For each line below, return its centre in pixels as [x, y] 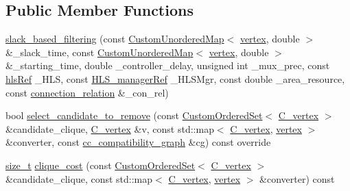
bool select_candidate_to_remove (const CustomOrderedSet [134, 115]
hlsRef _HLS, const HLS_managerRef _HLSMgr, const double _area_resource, [175, 78]
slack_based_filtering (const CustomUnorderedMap [115, 39]
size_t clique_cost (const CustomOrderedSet [101, 165]
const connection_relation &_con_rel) [87, 92]
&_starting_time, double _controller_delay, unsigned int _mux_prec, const [168, 65]
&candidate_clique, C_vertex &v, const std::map [110, 128]
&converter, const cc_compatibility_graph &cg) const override [138, 142]
